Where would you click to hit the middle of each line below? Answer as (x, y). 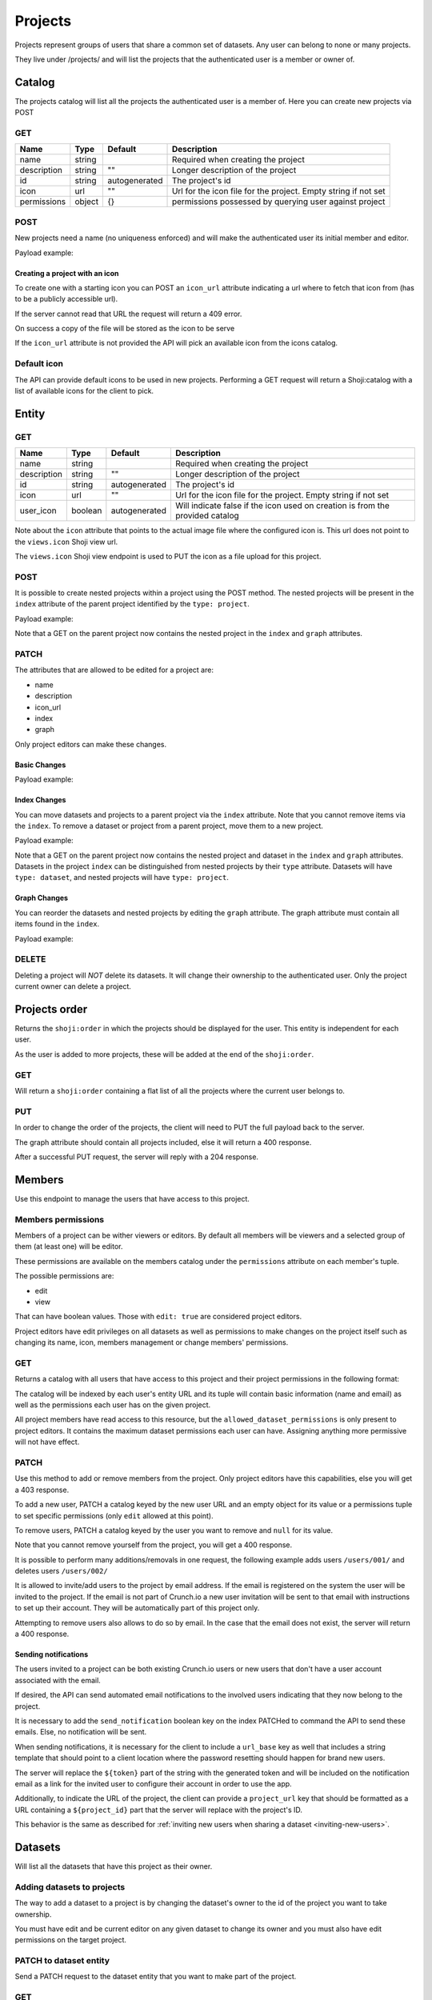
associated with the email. (58, 1680)
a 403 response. (42, 1490)
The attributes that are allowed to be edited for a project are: (114, 670)
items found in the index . (57, 924)
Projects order (51, 1009)
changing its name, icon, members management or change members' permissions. (152, 1342)
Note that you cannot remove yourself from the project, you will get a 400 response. (154, 1545)
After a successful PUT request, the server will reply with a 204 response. (137, 1157)
